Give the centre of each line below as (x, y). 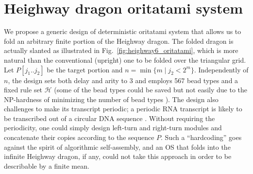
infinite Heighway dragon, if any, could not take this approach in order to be (118, 156)
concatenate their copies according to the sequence (79, 137)
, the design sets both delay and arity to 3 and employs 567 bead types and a (123, 80)
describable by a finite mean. (47, 165)
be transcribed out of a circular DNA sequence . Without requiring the (110, 118)
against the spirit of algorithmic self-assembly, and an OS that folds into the (117, 147)
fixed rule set (23, 90)
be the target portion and (85, 69)
